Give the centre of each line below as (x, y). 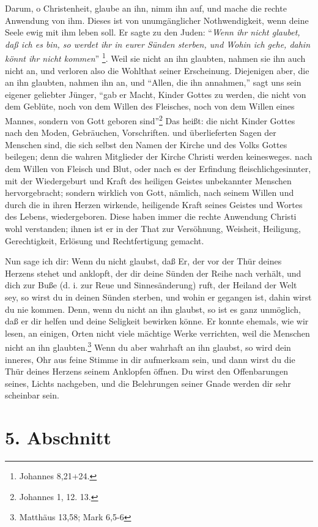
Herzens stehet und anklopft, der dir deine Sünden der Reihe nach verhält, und (153, 273)
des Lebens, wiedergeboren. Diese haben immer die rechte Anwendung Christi (151, 216)
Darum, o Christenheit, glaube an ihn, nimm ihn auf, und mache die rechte (146, 8)
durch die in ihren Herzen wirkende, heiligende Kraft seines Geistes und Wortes (154, 204)
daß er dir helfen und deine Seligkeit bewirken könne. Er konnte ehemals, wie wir (157, 321)
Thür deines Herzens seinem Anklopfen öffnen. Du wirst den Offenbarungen (147, 371)
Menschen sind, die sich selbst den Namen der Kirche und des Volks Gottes (146, 144)
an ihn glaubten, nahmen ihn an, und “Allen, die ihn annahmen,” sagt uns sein (153, 82)
